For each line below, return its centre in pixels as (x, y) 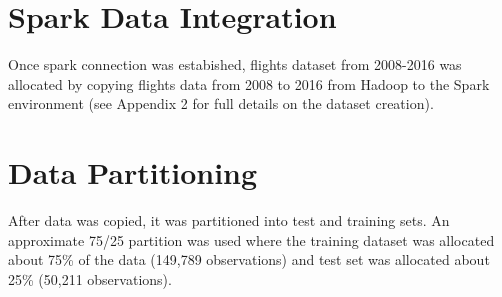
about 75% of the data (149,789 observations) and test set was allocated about (249, 259)
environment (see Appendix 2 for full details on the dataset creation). (221, 103)
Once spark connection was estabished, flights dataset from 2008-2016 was (235, 64)
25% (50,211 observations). (90, 278)
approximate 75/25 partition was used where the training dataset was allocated (251, 239)
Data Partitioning (133, 172)
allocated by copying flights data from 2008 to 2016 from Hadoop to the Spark (249, 83)
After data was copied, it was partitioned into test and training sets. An (229, 220)
